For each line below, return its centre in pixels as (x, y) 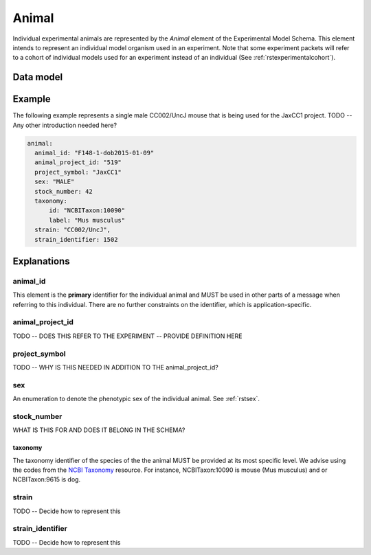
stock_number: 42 (64, 191)
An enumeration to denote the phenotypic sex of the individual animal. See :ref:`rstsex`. (136, 399)
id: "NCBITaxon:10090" (87, 211)
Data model (38, 77)
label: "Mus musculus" (87, 220)
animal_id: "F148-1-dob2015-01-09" (94, 153)
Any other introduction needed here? (65, 125)
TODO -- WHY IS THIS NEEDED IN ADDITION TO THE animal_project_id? (116, 367)
